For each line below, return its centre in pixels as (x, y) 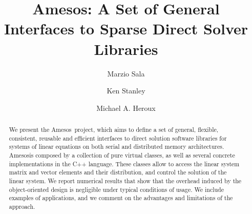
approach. (22, 206)
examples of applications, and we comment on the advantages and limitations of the (121, 198)
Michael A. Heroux (126, 108)
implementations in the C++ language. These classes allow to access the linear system (124, 163)
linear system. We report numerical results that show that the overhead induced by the (125, 181)
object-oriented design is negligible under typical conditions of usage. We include (116, 189)
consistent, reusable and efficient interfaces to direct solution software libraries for (118, 138)
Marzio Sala (126, 73)
